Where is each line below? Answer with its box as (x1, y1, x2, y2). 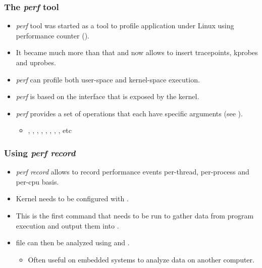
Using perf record (4, 146, 76, 159)
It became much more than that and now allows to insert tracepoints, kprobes (16, 47, 258, 58)
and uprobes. (16, 57, 56, 67)
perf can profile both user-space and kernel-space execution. (16, 74, 200, 84)
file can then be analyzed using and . (16, 237, 130, 248)
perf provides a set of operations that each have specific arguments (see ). (16, 108, 243, 118)
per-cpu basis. (16, 176, 59, 187)
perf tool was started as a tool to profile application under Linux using (16, 20, 234, 31)
